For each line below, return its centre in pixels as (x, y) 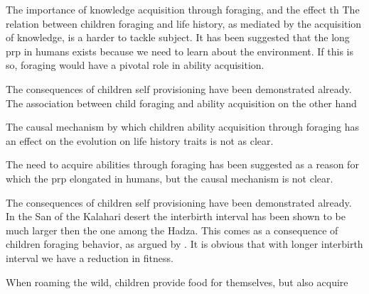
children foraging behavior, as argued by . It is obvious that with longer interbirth (184, 244)
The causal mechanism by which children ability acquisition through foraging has (183, 127)
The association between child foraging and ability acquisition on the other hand (181, 103)
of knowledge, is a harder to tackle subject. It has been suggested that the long (178, 37)
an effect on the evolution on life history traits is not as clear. (140, 140)
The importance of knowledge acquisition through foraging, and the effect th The (183, 9)
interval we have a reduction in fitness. (90, 257)
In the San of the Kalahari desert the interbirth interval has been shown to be (176, 216)
